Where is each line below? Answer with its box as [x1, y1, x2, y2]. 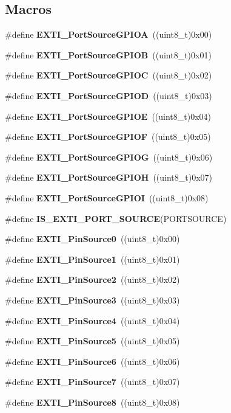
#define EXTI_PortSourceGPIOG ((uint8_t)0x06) [5, 150, 213, 163]
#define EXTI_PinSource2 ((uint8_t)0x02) [5, 273, 180, 286]
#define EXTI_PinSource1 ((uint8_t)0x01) [5, 252, 180, 265]
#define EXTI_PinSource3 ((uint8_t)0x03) [5, 293, 180, 306]
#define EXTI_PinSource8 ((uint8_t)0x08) [5, 395, 180, 408]
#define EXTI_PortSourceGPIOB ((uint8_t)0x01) [5, 48, 212, 61]
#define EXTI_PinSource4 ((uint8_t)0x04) [5, 314, 180, 327]
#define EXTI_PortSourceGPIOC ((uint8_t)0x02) [5, 69, 212, 82]
